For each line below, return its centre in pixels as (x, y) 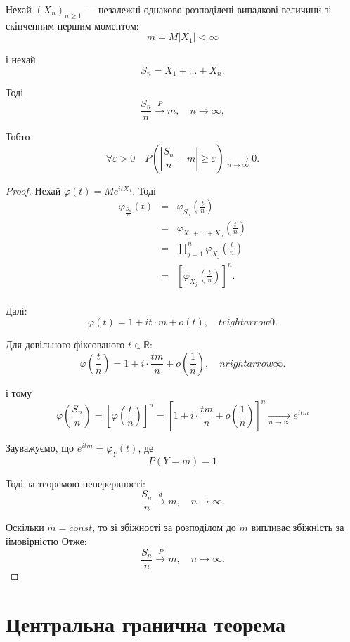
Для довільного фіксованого (65, 345)
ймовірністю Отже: (46, 541)
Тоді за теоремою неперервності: (76, 483)
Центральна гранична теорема (145, 623)
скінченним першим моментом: (72, 25)
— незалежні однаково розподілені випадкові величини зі (208, 9)
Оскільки (25, 527)
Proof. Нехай (33, 190)
